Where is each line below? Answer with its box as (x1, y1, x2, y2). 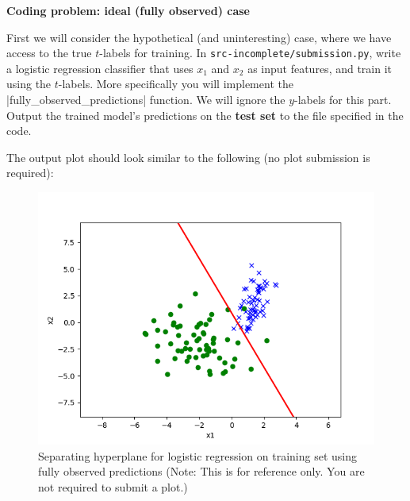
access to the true (6, 44, 92, 61)
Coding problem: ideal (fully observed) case (6, 2, 250, 18)
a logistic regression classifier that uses (6, 60, 194, 76)
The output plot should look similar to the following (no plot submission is (6, 148, 370, 165)
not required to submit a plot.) (38, 478, 188, 495)
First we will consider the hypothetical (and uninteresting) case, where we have (6, 29, 392, 45)
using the (6, 75, 52, 92)
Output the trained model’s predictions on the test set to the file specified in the (6, 106, 404, 123)
